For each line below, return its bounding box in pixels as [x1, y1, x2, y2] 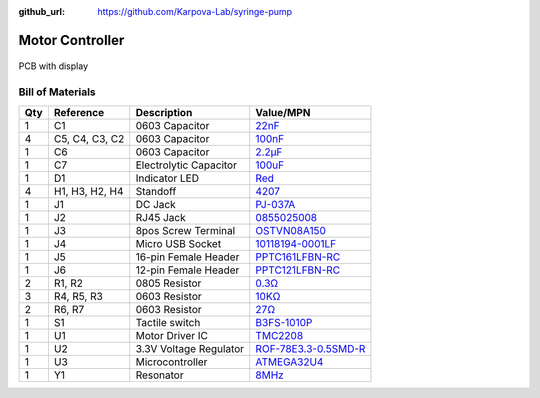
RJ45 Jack [135, 210, 186, 224]
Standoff [135, 184, 177, 198]
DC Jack [135, 197, 176, 211]
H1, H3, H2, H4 [53, 184, 124, 198]
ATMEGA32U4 [255, 355, 324, 369]
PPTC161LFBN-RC [255, 250, 341, 264]
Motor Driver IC [135, 328, 209, 342]
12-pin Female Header [135, 263, 240, 277]
